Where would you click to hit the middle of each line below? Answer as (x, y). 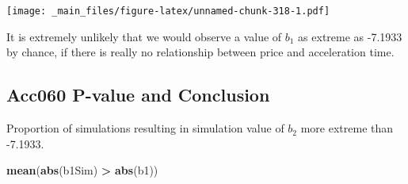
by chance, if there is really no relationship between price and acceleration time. (200, 52)
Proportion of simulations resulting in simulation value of (145, 128)
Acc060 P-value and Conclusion (138, 95)
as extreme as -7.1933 (350, 36)
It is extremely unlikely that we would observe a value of (144, 36)
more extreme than (347, 128)
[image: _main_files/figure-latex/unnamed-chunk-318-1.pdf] (168, 11)
